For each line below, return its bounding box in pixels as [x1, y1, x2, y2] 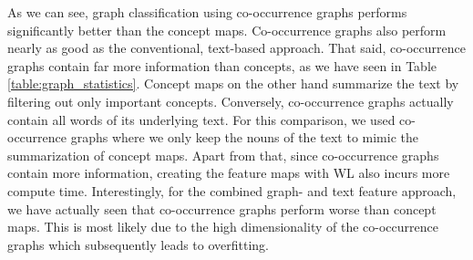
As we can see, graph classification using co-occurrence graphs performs [7, 3, 407, 21]
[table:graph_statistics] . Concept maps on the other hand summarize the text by [7, 74, 459, 93]
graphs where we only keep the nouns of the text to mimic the [70, 128, 418, 147]
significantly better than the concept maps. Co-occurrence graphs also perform [7, 20, 447, 39]
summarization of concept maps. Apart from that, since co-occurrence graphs [7, 145, 439, 164]
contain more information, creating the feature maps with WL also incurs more [7, 163, 450, 182]
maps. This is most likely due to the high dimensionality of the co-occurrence [7, 217, 438, 236]
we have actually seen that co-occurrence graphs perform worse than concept [7, 199, 437, 218]
